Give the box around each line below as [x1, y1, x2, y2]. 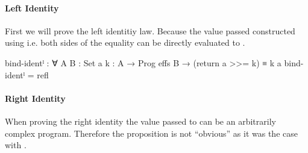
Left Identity [5, 1, 59, 14]
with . [5, 139, 27, 151]
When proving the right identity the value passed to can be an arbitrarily [5, 114, 276, 127]
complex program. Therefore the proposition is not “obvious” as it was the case [5, 126, 298, 139]
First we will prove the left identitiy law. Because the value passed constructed [5, 24, 295, 37]
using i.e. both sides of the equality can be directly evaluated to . [5, 36, 245, 49]
